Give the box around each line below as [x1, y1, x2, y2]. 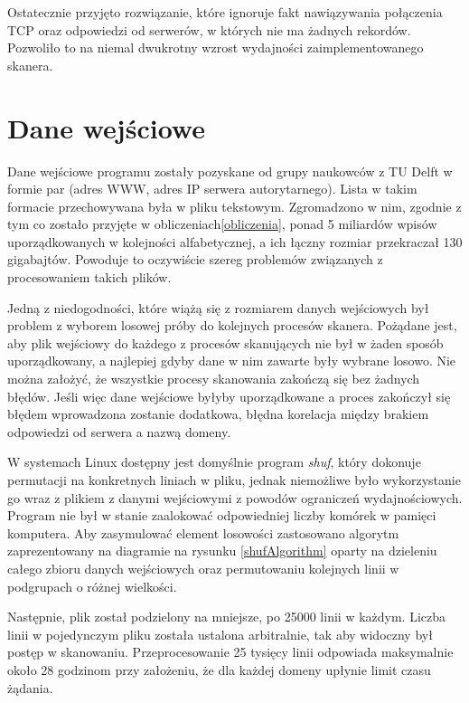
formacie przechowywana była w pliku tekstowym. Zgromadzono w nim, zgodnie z [7, 196, 462, 215]
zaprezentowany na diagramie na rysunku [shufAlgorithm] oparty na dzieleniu [7, 541, 437, 560]
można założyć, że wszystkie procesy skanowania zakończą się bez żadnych [7, 369, 420, 388]
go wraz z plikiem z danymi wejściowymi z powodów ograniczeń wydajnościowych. [7, 488, 463, 507]
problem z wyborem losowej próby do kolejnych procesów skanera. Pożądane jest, [7, 316, 457, 335]
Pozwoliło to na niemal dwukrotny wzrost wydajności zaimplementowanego [7, 38, 424, 57]
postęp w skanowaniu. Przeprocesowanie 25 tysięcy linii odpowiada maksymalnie [7, 642, 454, 661]
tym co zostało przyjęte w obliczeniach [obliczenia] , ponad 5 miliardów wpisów [7, 214, 437, 233]
